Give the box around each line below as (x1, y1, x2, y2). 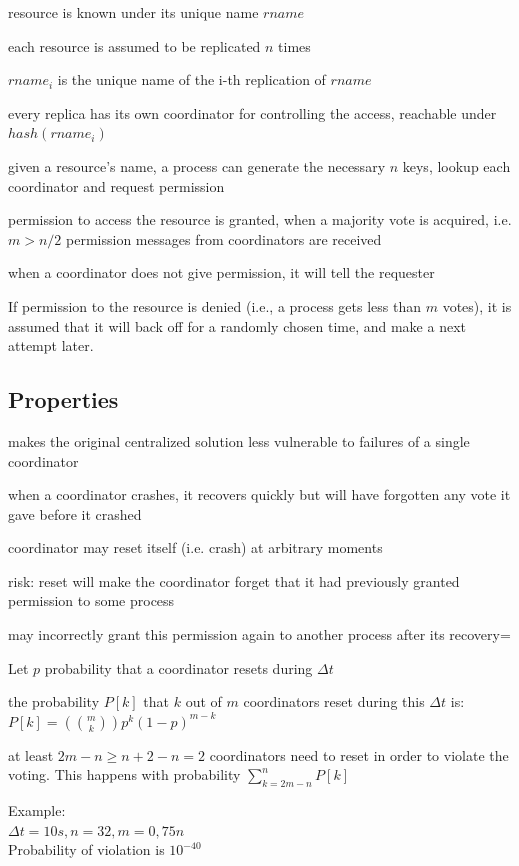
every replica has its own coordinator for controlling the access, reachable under (8, 102, 497, 123)
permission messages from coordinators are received (66, 228, 382, 249)
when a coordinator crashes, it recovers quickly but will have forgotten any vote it (8, 484, 511, 505)
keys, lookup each (402, 155, 511, 176)
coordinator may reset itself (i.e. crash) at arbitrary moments (8, 537, 383, 558)
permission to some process (8, 590, 175, 611)
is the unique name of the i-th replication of (57, 69, 326, 90)
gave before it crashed (8, 503, 142, 524)
